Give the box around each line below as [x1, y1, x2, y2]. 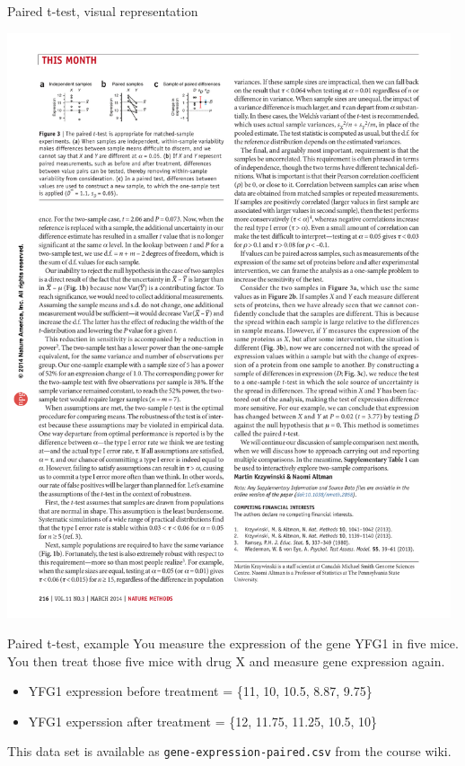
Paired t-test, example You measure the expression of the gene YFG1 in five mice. [7, 633, 459, 652]
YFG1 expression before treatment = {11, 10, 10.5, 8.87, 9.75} [28, 682, 373, 700]
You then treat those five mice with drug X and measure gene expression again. [7, 651, 445, 670]
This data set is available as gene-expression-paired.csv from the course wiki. [7, 742, 452, 761]
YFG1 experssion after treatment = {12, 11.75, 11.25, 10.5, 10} [28, 711, 378, 730]
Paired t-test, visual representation [7, 2, 198, 20]
